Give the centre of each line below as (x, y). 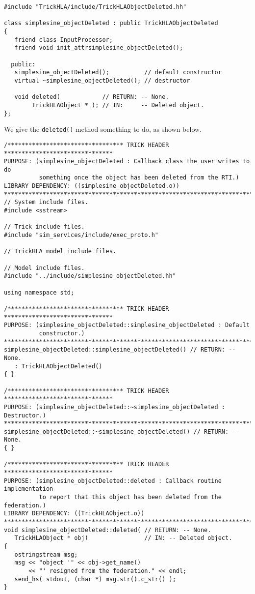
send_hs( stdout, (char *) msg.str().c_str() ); (95, 579)
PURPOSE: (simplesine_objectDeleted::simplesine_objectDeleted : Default (127, 325)
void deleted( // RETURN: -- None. (92, 97)
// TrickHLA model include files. (60, 252)
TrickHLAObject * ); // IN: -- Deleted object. (118, 105)
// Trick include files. (44, 227)
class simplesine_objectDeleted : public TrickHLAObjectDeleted (111, 23)
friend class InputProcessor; (64, 40)
